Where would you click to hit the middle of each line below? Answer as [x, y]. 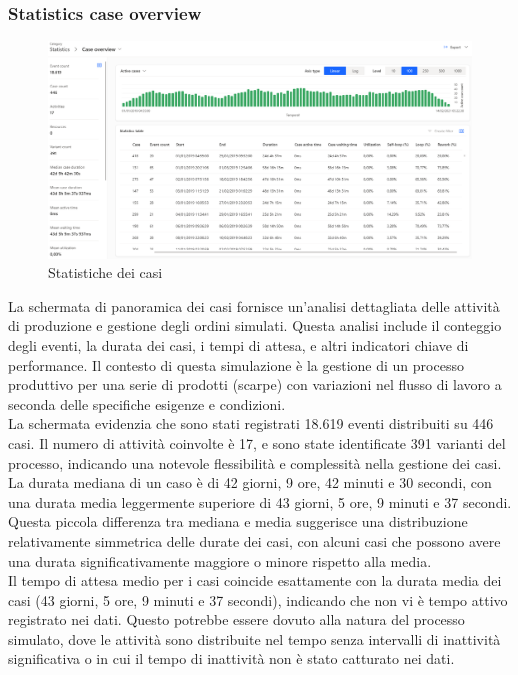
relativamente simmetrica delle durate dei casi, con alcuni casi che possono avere [254, 540]
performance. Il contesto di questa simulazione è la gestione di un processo [236, 364]
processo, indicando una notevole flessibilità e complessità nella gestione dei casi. [255, 462]
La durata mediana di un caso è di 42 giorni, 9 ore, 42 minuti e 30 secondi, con [250, 482]
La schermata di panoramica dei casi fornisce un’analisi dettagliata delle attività [254, 305]
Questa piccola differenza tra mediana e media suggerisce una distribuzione [238, 521]
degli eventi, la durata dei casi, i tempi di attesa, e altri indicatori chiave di [238, 344]
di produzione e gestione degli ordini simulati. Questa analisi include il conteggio [255, 325]
